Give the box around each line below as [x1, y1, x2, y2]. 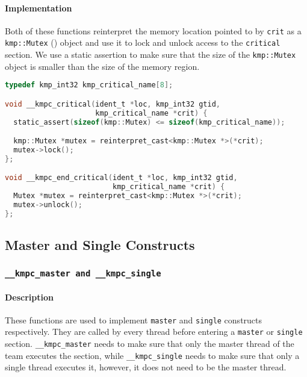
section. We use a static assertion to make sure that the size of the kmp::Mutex [5, 48, 296, 61]
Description [5, 290, 54, 303]
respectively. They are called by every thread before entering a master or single [5, 325, 303, 338]
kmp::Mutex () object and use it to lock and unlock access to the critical [5, 36, 281, 49]
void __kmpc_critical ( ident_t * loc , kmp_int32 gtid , [5, 99, 221, 108]
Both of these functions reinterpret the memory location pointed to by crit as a [5, 24, 302, 37]
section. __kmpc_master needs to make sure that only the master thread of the [5, 337, 294, 350]
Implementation [5, 1, 72, 14]
